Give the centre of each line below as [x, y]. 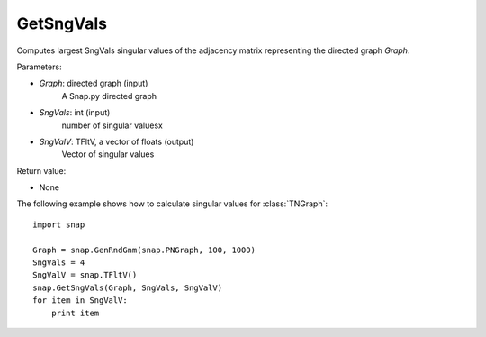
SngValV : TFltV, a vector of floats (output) [117, 141]
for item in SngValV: [80, 301]
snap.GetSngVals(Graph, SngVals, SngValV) [128, 287]
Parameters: [39, 67]
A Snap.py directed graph [109, 96]
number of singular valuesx [112, 125]
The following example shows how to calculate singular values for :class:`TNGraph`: [172, 204]
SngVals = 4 [59, 263]
